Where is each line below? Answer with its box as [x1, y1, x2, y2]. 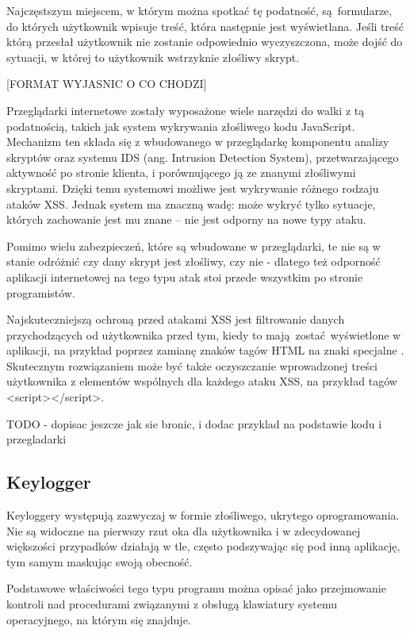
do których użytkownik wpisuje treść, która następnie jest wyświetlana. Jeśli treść [6, 17, 404, 34]
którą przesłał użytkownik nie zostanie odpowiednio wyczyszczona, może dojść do [6, 33, 403, 50]
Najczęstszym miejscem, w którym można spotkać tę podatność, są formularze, [6, 2, 393, 18]
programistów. [6, 284, 75, 301]
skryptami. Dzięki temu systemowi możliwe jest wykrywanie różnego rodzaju [6, 179, 379, 196]
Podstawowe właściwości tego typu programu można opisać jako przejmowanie [6, 580, 386, 597]
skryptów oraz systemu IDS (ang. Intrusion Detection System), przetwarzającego [6, 148, 399, 165]
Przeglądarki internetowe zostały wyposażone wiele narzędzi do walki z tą [6, 102, 365, 118]
